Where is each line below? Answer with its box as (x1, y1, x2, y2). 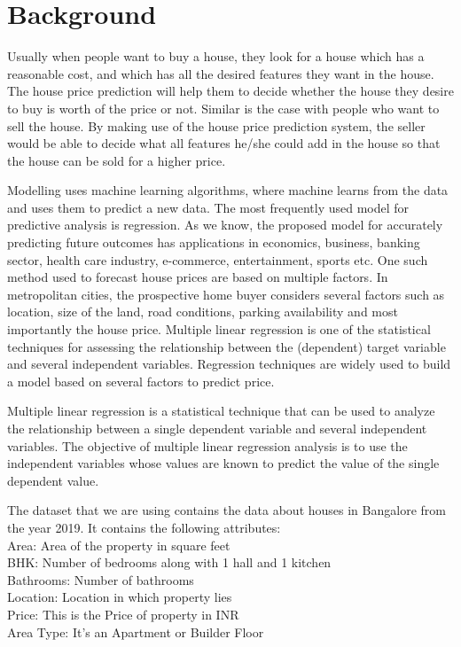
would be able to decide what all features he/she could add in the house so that (7, 134, 441, 152)
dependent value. (7, 471, 99, 489)
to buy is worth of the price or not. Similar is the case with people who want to (7, 98, 440, 117)
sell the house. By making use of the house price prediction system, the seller (7, 116, 426, 135)
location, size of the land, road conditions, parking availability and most (7, 302, 398, 321)
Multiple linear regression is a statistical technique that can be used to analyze (7, 401, 435, 420)
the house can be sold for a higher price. (7, 151, 226, 169)
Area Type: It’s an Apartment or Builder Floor (7, 622, 264, 641)
